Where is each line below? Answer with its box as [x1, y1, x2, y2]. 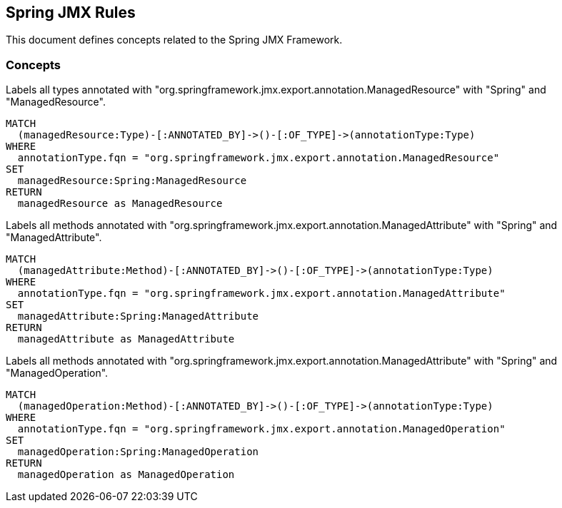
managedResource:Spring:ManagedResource [17, 175, 247, 187]
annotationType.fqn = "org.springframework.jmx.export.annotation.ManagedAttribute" [17, 288, 506, 300]
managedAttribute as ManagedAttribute [17, 333, 235, 345]
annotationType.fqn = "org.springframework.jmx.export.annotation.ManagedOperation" [17, 423, 506, 435]
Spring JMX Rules [6, 4, 136, 21]
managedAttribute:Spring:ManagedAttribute [17, 310, 259, 322]
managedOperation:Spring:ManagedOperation [17, 446, 259, 458]
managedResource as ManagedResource [17, 198, 223, 210]
